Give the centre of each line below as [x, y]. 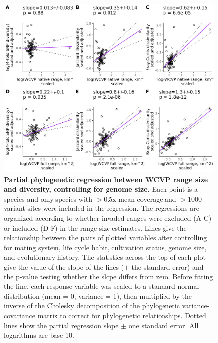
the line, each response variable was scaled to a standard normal [102, 286]
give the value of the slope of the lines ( [64, 267]
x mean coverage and [144, 198]
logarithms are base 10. [39, 335]
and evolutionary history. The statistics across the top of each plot [105, 257]
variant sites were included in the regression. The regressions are [102, 208]
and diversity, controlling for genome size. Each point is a [101, 189]
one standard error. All [163, 325]
